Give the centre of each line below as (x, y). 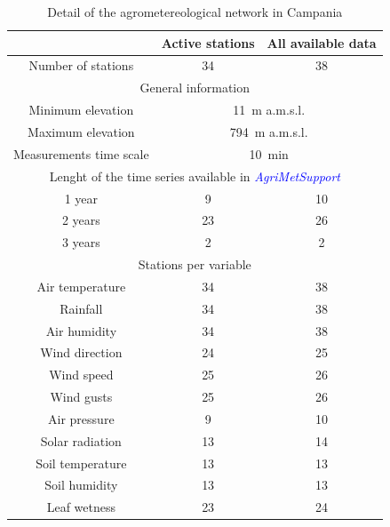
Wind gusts (81, 397)
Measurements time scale (81, 153)
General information (195, 88)
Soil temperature (81, 463)
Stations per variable (195, 264)
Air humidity (81, 330)
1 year (81, 198)
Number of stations (81, 65)
